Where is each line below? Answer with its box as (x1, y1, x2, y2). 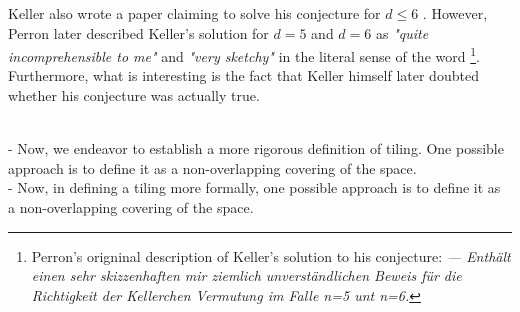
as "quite (375, 22, 429, 43)
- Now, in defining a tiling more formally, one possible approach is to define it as (8, 177, 501, 198)
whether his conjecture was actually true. (8, 85, 260, 106)
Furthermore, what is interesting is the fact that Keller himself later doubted (8, 65, 479, 86)
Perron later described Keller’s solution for (8, 22, 269, 43)
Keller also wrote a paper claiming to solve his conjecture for (8, 3, 381, 23)
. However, (422, 3, 488, 23)
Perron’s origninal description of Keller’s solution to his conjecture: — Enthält (31, 245, 511, 266)
